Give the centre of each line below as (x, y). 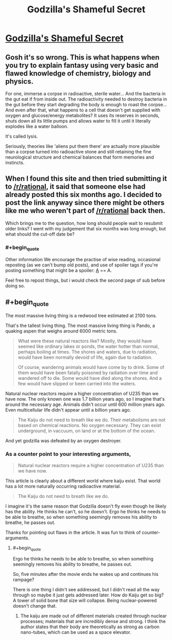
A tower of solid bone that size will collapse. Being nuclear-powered (85, 600)
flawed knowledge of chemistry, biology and (78, 73)
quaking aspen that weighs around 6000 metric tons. (61, 331)
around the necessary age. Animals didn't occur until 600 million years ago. (85, 404)
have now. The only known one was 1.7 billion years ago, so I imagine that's (85, 399)
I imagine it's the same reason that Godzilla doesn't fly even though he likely (86, 506)
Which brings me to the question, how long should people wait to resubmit (84, 223)
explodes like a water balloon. (37, 126)
